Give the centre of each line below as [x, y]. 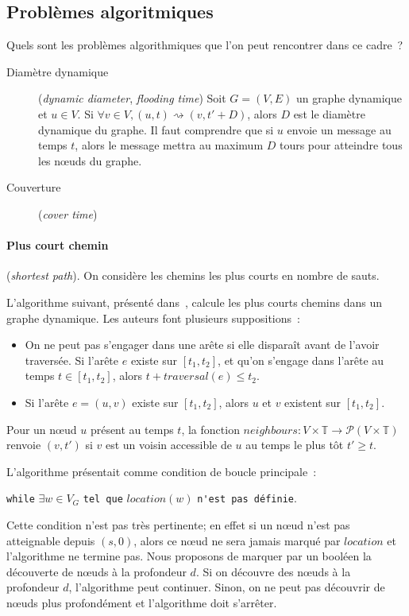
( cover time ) [68, 213]
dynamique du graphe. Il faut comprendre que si [156, 129]
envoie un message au [339, 129]
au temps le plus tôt [295, 445]
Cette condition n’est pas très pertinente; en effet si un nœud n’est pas [178, 524]
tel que [103, 500]
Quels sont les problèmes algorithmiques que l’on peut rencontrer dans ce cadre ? [205, 45]
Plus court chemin [58, 245]
